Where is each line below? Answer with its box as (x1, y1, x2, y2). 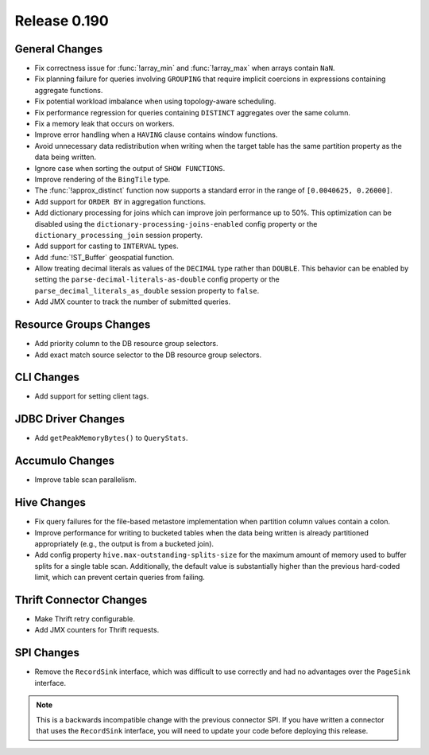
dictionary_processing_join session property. (34, 230, 203, 239)
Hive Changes (14, 496, 87, 509)
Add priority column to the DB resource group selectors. (34, 339, 218, 348)
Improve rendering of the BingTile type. (34, 174, 171, 184)
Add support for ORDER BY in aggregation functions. (34, 197, 207, 206)
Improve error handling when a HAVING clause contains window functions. (34, 130, 278, 139)
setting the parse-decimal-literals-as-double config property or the (34, 274, 280, 284)
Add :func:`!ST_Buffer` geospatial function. (34, 252, 175, 262)
